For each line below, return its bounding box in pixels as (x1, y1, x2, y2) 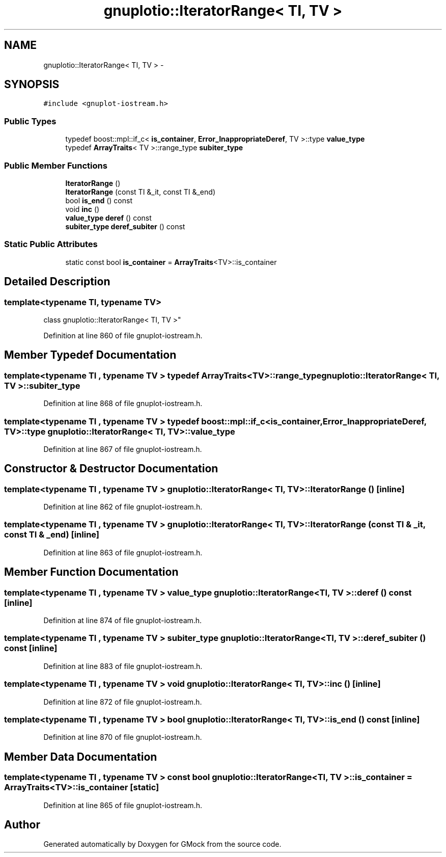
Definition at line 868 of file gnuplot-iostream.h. (43, 399, 203, 408)
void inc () (65, 204, 100, 213)
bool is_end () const (65, 196, 133, 205)
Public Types (4, 116, 57, 126)
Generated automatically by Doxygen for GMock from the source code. (43, 840, 282, 849)
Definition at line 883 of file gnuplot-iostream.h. (43, 661, 203, 671)
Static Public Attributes (4, 239, 98, 250)
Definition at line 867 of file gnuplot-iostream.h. (43, 444, 202, 453)
